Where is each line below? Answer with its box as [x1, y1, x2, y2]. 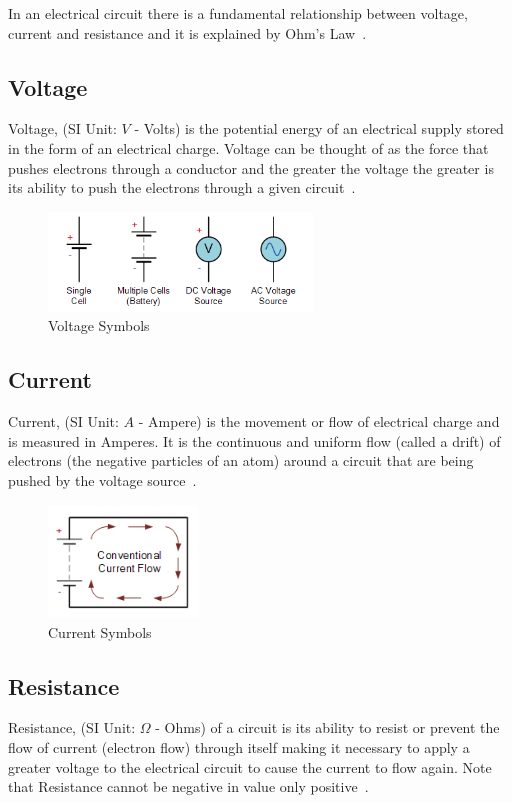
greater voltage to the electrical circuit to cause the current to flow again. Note [8, 756, 492, 777]
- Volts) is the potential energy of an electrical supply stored [134, 118, 504, 139]
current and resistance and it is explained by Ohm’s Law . [8, 22, 367, 43]
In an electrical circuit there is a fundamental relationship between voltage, [8, 3, 468, 23]
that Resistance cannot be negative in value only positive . [8, 776, 369, 797]
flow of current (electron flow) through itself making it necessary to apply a [8, 736, 470, 757]
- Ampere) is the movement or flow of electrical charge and [138, 411, 500, 432]
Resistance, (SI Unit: [8, 717, 136, 738]
